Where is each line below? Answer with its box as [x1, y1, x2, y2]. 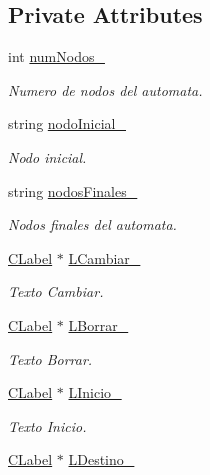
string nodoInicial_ [8, 113, 126, 134]
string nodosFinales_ [8, 180, 138, 201]
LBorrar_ [68, 314, 129, 335]
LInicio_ [68, 382, 122, 403]
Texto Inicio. [8, 415, 87, 436]
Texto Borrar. [8, 348, 93, 369]
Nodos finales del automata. [8, 214, 177, 235]
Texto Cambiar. [8, 281, 104, 302]
